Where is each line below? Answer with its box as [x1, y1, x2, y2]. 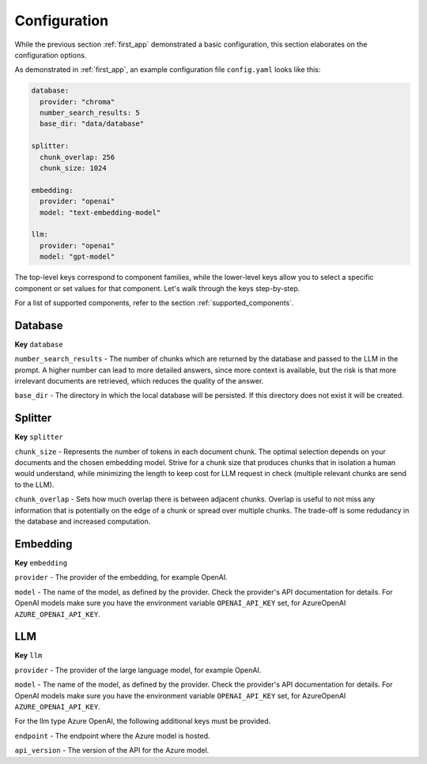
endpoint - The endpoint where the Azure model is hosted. [14, 731, 210, 740]
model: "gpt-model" [40, 252, 115, 261]
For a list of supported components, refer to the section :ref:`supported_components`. [14, 297, 294, 308]
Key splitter [14, 432, 63, 442]
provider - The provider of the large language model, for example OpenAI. [14, 665, 262, 675]
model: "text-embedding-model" [40, 208, 161, 217]
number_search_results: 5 [40, 108, 140, 118]
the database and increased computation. [14, 516, 151, 526]
